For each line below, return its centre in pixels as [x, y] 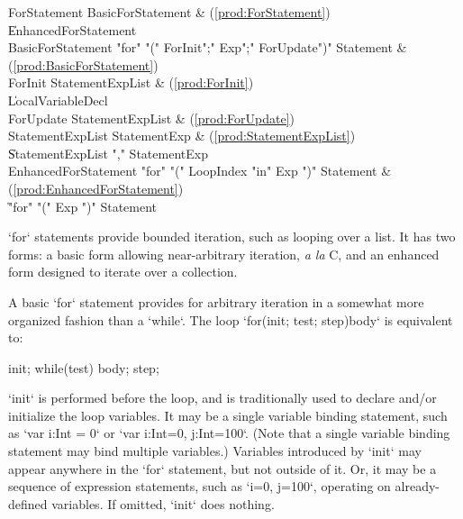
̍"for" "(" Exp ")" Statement [83, 206]
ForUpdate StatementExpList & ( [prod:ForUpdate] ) [152, 118]
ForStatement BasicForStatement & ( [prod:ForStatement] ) [169, 12]
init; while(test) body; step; [84, 367]
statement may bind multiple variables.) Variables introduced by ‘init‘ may [215, 451]
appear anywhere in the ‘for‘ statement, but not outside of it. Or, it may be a [222, 468]
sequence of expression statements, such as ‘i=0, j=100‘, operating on [200, 486]
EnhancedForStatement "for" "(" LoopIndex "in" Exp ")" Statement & [200, 171]
